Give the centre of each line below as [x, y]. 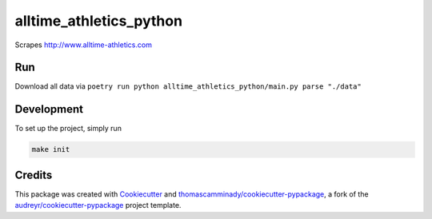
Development [49, 109]
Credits [34, 175]
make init [51, 149]
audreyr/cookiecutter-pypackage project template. [98, 205]
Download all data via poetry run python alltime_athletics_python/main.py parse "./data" [188, 86]
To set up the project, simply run [68, 129]
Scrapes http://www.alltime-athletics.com [83, 45]
